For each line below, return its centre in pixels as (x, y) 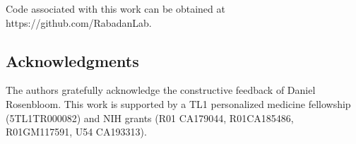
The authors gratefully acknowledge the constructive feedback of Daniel (161, 90)
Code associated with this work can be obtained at (115, 8)
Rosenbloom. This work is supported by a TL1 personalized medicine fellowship (178, 103)
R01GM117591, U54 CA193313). (76, 132)
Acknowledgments (72, 60)
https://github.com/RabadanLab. (79, 22)
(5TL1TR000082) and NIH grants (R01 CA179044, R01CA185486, (150, 118)
